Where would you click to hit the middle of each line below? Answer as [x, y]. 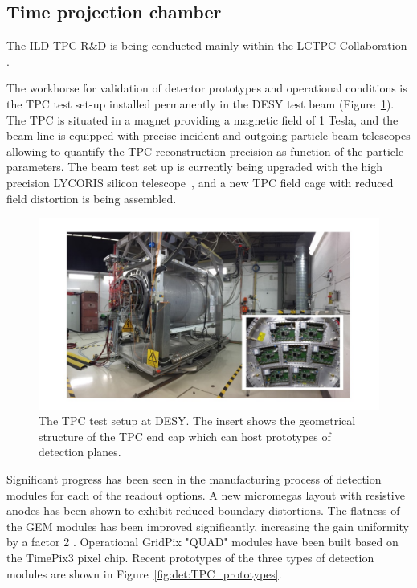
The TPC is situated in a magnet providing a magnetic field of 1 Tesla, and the [202, 119]
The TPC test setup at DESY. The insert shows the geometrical [197, 421]
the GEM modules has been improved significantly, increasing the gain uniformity [208, 526]
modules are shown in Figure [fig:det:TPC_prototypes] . [144, 573]
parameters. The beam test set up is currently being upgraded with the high [194, 167]
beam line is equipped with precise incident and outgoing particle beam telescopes [208, 135]
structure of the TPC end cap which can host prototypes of [185, 436]
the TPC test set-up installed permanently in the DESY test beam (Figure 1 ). [200, 103]
